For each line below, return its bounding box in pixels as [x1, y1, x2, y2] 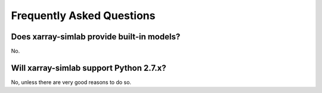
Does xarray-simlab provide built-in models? [11, 32, 181, 42]
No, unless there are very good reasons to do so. [11, 78, 131, 86]
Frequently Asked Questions [11, 9, 156, 22]
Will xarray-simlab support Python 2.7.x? [11, 63, 166, 73]
